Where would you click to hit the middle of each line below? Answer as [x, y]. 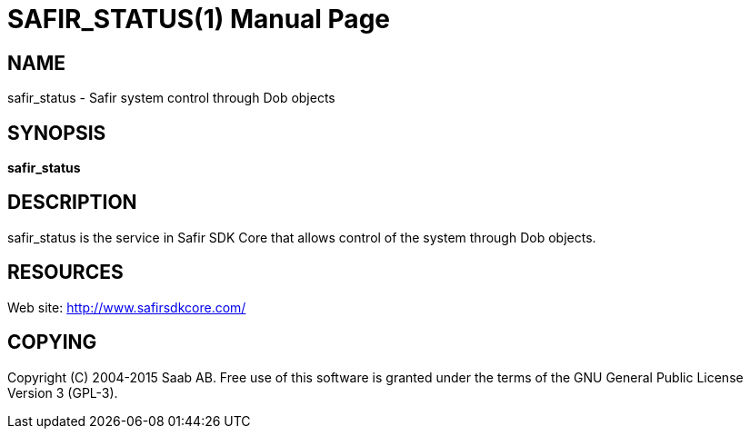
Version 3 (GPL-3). [63, 392]
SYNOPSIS [57, 133]
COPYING [52, 342]
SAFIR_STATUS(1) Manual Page [199, 19]
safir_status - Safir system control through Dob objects [171, 98]
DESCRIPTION [72, 203]
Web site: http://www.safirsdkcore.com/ [127, 307]
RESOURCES [65, 272]
